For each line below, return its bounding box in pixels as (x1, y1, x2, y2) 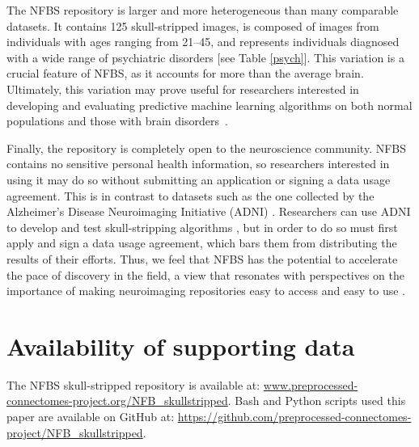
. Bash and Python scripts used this (227, 392, 406, 409)
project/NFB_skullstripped (6, 424, 143, 441)
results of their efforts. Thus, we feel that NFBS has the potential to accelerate (6, 250, 398, 267)
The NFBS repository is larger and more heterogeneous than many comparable (6, 2, 399, 18)
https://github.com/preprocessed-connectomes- (177, 408, 412, 424)
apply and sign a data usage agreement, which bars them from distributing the (6, 234, 397, 251)
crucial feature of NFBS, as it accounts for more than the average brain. (6, 65, 364, 82)
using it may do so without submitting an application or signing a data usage (6, 171, 391, 188)
